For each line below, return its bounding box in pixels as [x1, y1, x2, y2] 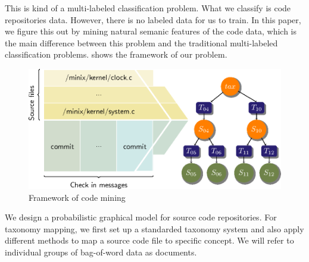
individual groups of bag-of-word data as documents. [5, 246, 197, 258]
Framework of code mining [29, 191, 126, 203]
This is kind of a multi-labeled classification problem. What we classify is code [5, 2, 291, 14]
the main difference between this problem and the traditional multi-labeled [5, 36, 278, 49]
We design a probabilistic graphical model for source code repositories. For [5, 211, 277, 223]
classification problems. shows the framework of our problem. [5, 48, 227, 61]
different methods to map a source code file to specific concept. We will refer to [5, 234, 294, 247]
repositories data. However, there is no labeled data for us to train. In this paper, [5, 13, 301, 26]
